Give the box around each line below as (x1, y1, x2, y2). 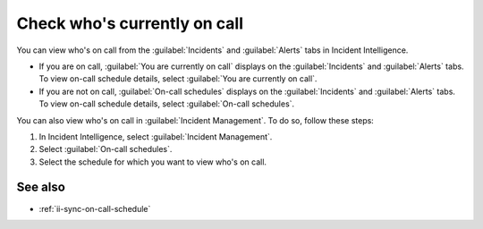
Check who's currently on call (16, 13, 244, 33)
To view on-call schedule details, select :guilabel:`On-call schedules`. (38, 98, 295, 109)
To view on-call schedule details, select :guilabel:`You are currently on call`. (38, 73, 318, 84)
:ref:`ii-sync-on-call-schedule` (38, 203, 151, 214)
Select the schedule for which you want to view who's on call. (38, 157, 267, 167)
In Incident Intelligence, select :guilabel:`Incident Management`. (38, 131, 273, 142)
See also (16, 180, 66, 195)
